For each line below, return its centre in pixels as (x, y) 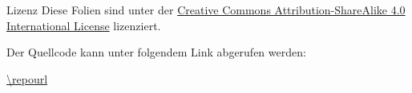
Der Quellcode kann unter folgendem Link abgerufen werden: (156, 52)
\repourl (27, 78)
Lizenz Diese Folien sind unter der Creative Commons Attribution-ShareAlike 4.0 (206, 10)
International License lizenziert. (84, 25)
